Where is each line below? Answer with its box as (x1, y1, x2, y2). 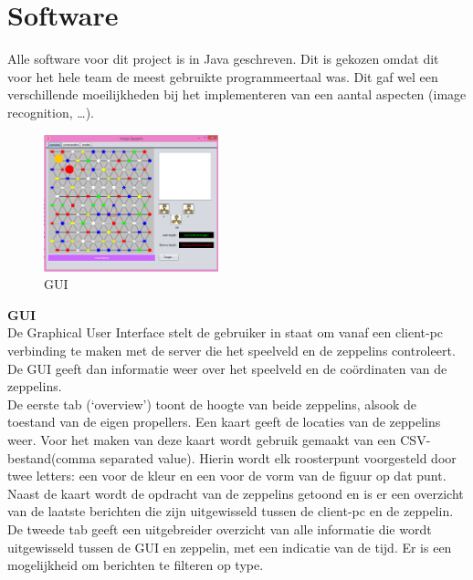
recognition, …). (7, 102, 94, 121)
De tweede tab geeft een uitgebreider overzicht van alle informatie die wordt (7, 519, 432, 538)
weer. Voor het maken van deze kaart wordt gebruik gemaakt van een (7, 430, 396, 449)
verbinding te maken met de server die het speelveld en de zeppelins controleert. (7, 340, 456, 359)
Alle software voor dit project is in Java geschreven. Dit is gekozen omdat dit (7, 49, 439, 68)
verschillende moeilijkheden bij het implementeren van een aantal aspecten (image (7, 85, 467, 104)
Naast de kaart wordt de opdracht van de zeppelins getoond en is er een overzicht (7, 483, 464, 502)
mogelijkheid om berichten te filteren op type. (7, 555, 264, 575)
